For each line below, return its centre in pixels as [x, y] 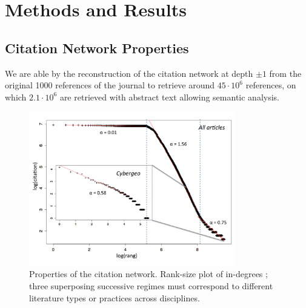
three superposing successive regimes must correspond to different [151, 285]
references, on [271, 85]
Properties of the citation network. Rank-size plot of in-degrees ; [148, 274]
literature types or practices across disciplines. [115, 297]
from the [285, 73]
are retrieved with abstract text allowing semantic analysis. [169, 97]
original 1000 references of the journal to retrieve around [110, 85]
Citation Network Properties [97, 48]
